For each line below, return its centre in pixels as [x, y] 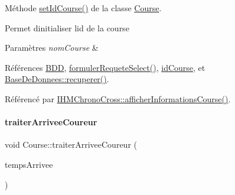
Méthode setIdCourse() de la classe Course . [83, 8]
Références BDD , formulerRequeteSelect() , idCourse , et [105, 67]
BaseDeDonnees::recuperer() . [57, 79]
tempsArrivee [29, 164]
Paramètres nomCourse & [52, 48]
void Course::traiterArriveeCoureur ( [71, 144]
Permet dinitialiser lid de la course [67, 27]
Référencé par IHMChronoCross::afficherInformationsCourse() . [118, 98]
